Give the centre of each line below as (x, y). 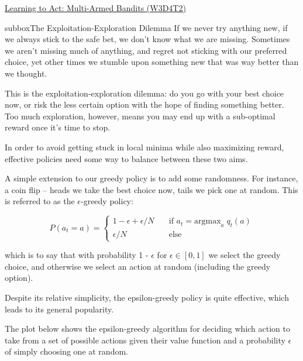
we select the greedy (245, 255)
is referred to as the (40, 201)
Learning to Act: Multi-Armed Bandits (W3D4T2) (95, 8)
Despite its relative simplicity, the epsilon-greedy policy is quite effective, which (147, 298)
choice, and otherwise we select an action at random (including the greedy (138, 266)
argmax (207, 221)
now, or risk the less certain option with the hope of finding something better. (144, 104)
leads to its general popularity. (59, 309)
